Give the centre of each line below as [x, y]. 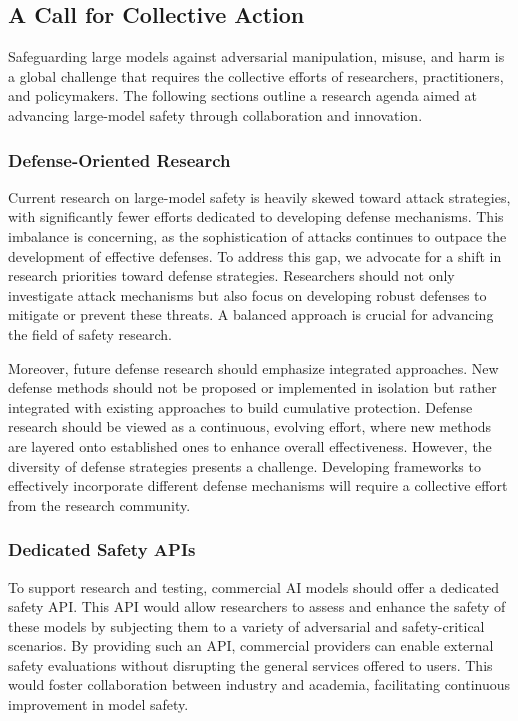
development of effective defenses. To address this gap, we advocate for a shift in [255, 255]
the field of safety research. [90, 333]
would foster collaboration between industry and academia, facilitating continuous [259, 684]
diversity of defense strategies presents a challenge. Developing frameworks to [244, 465]
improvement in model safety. [98, 704]
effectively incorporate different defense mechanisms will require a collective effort [258, 485]
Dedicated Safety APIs [102, 549]
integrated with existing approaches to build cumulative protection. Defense [240, 406]
